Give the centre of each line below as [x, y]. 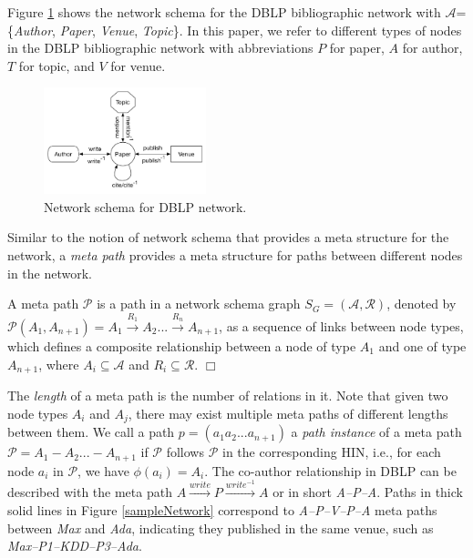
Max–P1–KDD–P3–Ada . [75, 546]
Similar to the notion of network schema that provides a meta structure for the [228, 237]
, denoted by [422, 304]
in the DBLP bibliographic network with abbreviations [160, 48]
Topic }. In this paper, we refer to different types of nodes [302, 30]
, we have [103, 470]
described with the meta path [90, 492]
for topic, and [57, 65]
